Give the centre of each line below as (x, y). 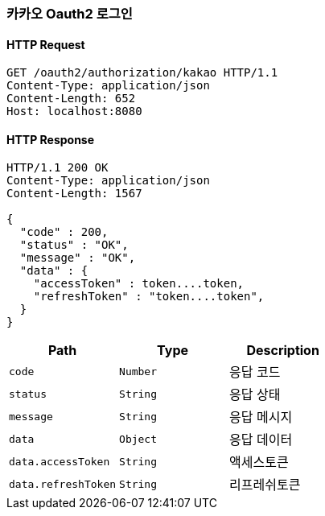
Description (283, 351)
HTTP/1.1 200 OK (58, 168)
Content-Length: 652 (71, 99)
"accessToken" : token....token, (139, 284)
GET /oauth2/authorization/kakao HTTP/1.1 (142, 73)
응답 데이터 (261, 440)
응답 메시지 (261, 417)
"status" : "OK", (74, 245)
